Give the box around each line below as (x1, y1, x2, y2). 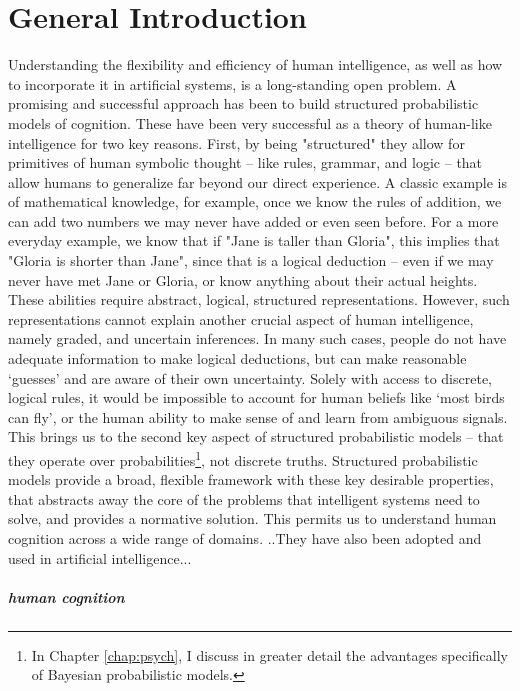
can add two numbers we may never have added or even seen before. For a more (8, 210, 499, 231)
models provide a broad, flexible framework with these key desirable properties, (8, 469, 494, 490)
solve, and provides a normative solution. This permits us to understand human (8, 508, 497, 529)
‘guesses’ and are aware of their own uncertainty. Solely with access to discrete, (8, 367, 492, 388)
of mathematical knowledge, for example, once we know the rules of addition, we (8, 191, 502, 212)
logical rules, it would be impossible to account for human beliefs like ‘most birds (8, 387, 505, 408)
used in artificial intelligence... (8, 547, 192, 568)
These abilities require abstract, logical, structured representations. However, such (8, 289, 510, 310)
